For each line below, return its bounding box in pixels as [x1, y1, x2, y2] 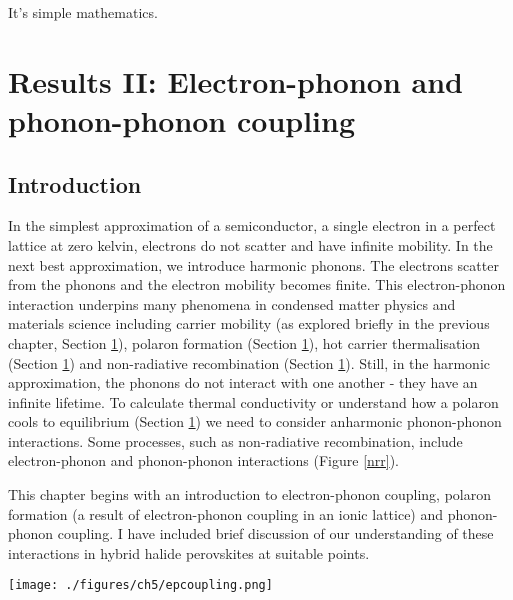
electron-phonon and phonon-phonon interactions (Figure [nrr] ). [8, 450, 400, 471]
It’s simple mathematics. [8, 2, 158, 22]
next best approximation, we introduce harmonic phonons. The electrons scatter [8, 254, 499, 275]
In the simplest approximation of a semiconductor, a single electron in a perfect [8, 215, 496, 236]
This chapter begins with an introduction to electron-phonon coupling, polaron [8, 484, 491, 505]
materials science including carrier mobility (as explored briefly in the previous [8, 313, 490, 334]
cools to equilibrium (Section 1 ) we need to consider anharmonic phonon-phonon [8, 411, 502, 432]
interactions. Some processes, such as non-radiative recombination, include [8, 430, 463, 451]
